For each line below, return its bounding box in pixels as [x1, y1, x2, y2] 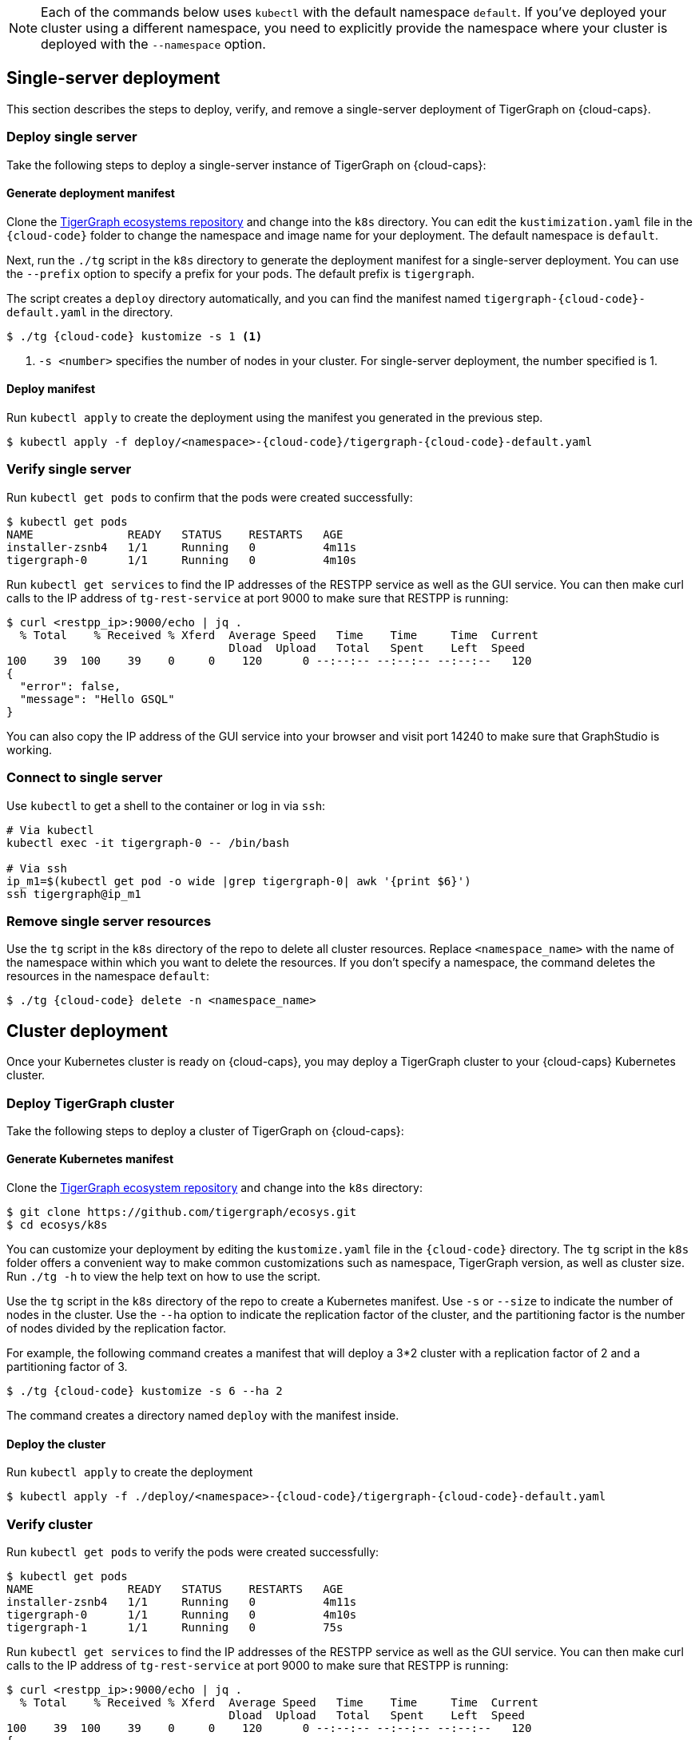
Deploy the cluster [6, 1436, 106, 1451]
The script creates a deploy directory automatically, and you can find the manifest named [6, 291, 481, 305]
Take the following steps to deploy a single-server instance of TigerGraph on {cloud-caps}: [6, 157, 487, 172]
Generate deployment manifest [6, 186, 175, 201]
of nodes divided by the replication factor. [6, 1321, 226, 1336]
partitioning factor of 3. [6, 1360, 128, 1374]
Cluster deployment [6, 1020, 168, 1041]
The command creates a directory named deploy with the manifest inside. [6, 1408, 399, 1423]
